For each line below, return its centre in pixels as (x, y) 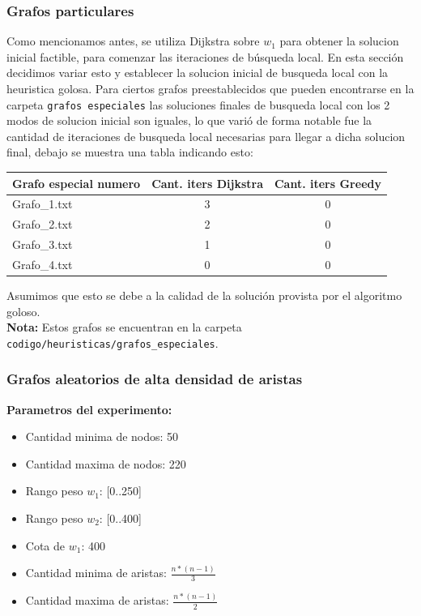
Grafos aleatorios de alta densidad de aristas (155, 379)
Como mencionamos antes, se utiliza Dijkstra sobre (133, 41)
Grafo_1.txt (43, 204)
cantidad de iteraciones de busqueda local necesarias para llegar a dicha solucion (206, 136)
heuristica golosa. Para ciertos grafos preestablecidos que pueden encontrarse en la (210, 88)
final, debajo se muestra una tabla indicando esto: (130, 152)
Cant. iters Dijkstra (207, 183)
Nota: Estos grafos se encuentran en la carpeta (124, 327)
